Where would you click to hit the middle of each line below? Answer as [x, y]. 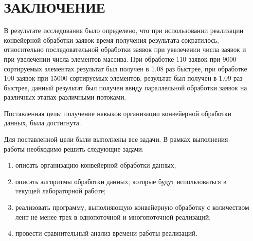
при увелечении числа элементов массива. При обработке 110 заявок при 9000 [120, 59]
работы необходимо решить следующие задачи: [74, 148]
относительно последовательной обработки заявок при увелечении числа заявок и [125, 49]
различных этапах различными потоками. [65, 97]
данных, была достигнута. [43, 123]
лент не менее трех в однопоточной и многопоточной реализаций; [113, 216]
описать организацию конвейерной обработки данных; [96, 165]
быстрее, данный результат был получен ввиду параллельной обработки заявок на [126, 87]
